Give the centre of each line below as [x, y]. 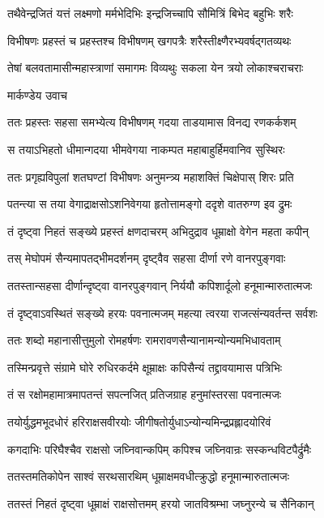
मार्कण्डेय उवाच [37, 94]
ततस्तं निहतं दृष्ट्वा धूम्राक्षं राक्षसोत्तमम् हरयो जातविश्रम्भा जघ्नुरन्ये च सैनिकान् [161, 503]
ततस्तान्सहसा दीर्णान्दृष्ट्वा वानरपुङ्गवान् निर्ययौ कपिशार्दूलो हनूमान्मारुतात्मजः [160, 285]
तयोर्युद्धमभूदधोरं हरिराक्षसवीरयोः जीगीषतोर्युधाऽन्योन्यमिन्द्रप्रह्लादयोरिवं [139, 421]
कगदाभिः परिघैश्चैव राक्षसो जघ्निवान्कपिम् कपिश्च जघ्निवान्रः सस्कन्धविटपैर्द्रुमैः [160, 449]
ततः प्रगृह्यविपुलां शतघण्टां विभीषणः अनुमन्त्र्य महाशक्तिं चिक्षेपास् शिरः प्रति [151, 176]
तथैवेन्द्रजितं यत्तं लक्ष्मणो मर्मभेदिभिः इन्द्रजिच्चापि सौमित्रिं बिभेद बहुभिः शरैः [150, 13]
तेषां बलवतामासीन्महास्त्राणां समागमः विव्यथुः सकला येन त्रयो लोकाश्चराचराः [156, 68]
